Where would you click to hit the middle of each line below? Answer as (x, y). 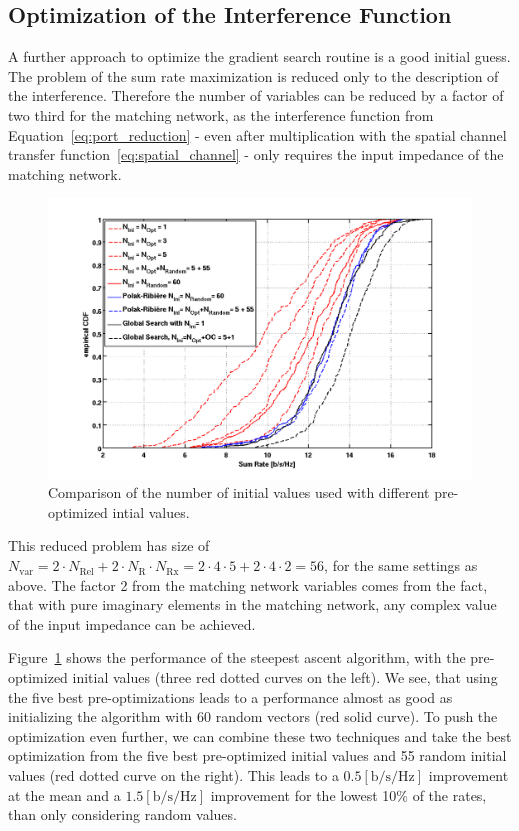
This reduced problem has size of (109, 545)
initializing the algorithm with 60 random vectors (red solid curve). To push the (253, 716)
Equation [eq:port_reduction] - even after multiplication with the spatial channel (257, 134)
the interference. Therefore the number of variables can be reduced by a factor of (256, 95)
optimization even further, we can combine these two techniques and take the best (260, 735)
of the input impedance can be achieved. (132, 623)
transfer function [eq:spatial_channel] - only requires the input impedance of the (256, 154)
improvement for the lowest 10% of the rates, (348, 794)
